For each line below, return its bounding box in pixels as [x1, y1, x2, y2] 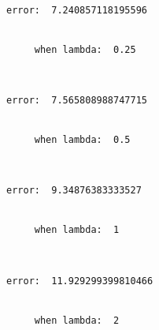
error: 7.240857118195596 [6, 5, 147, 16]
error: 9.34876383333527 [6, 185, 142, 197]
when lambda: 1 [34, 224, 120, 236]
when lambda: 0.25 [34, 43, 136, 55]
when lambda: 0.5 [34, 134, 131, 146]
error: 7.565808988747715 [6, 95, 147, 107]
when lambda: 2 [34, 314, 120, 326]
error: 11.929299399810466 [6, 275, 153, 287]
